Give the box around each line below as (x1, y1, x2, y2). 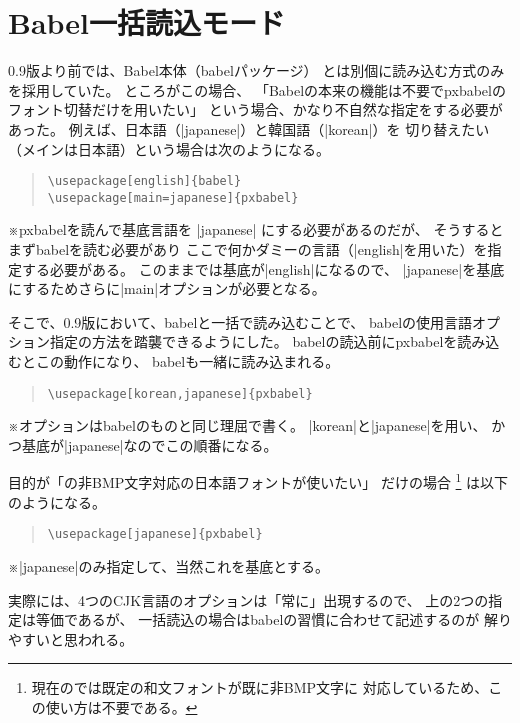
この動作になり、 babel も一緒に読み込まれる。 (35, 350, 340, 371)
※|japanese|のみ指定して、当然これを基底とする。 (8, 555, 329, 576)
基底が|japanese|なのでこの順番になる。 (21, 434, 278, 455)
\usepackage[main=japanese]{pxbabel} (47, 190, 299, 205)
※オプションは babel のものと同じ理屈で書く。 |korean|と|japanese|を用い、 (8, 415, 487, 436)
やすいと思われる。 (8, 628, 134, 649)
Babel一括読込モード (8, 2, 286, 43)
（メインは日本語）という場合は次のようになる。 (8, 138, 330, 159)
